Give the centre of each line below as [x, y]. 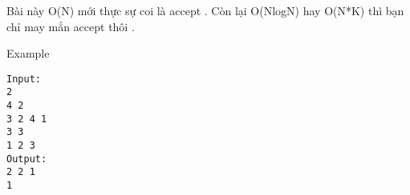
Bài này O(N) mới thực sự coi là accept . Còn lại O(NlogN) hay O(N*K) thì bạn [205, 10]
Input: [24, 79]
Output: [27, 159]
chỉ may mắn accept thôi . [71, 26]
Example [28, 53]
